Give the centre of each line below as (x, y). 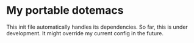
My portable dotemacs (65, 10)
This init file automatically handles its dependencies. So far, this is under (97, 27)
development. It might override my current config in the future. (85, 33)
